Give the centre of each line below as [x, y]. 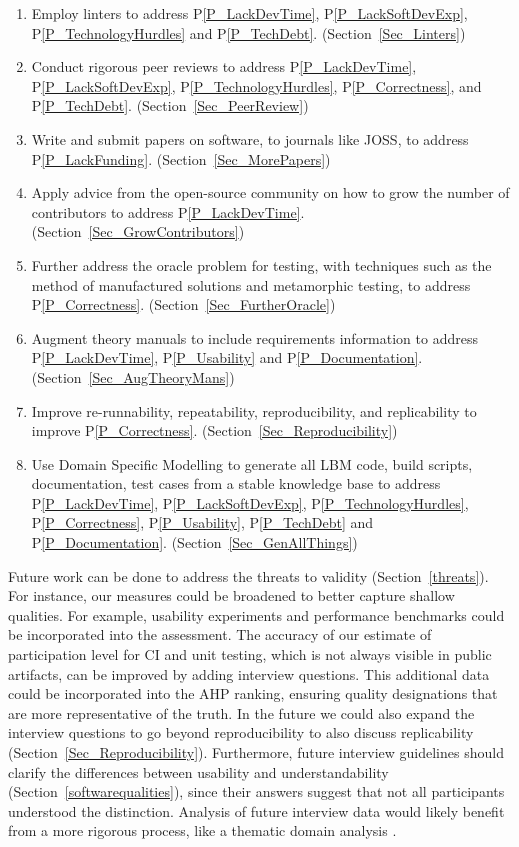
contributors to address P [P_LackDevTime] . [168, 211]
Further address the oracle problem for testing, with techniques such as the [261, 264]
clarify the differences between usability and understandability [198, 771]
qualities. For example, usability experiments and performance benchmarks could [256, 614]
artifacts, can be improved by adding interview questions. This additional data [249, 673]
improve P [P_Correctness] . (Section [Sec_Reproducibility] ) [214, 430]
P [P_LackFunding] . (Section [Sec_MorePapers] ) [181, 158]
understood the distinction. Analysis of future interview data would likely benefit [256, 810]
